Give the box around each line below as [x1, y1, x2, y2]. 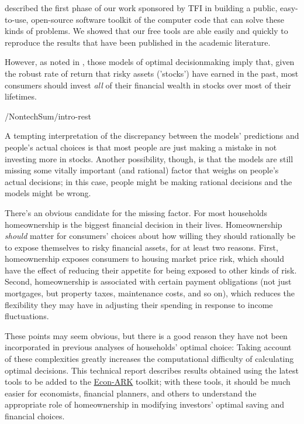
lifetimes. [5, 90, 37, 102]
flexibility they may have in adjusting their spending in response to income [5, 298, 273, 310]
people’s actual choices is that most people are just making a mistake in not [5, 141, 277, 153]
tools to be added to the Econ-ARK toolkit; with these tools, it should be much [5, 375, 291, 388]
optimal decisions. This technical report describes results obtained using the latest [5, 364, 299, 376]
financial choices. [5, 410, 65, 422]
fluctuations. [5, 310, 49, 322]
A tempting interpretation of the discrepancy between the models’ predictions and [5, 129, 299, 142]
